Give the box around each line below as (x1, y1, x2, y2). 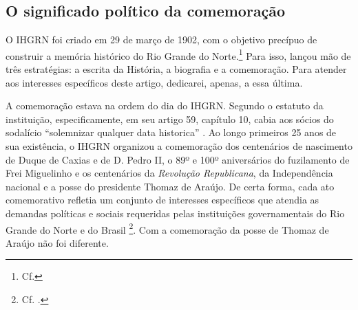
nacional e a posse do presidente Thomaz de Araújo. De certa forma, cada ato (6, 179, 335, 193)
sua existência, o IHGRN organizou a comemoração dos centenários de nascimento (6, 139, 352, 153)
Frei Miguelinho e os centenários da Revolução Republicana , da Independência (6, 166, 333, 180)
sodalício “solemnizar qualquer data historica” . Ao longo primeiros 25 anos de (6, 125, 337, 140)
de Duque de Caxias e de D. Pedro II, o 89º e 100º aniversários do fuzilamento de (6, 152, 350, 166)
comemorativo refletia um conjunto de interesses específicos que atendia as (6, 192, 319, 207)
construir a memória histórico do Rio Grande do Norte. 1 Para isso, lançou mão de (6, 46, 351, 63)
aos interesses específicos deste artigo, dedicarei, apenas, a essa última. (6, 75, 303, 89)
